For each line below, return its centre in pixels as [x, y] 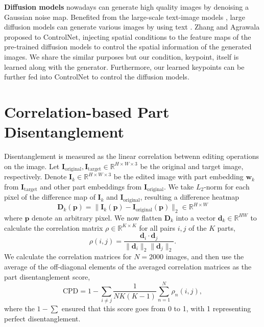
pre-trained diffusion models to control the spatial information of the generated [128, 47]
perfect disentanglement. [42, 318]
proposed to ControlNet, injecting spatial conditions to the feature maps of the [128, 36]
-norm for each [227, 186]
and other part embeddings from [91, 186]
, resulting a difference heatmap [189, 197]
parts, [226, 227]
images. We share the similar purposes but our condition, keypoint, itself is [122, 56]
